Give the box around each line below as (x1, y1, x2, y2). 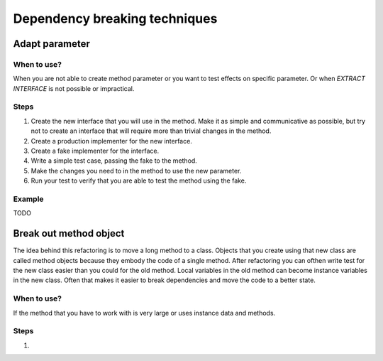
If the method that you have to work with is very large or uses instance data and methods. (13, 308, 276, 317)
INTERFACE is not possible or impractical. (13, 84, 135, 92)
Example (13, 194, 44, 204)
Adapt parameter (13, 38, 90, 50)
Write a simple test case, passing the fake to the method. (30, 156, 198, 165)
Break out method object (13, 227, 125, 239)
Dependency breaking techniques (13, 11, 218, 26)
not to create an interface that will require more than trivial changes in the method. (30, 126, 272, 135)
